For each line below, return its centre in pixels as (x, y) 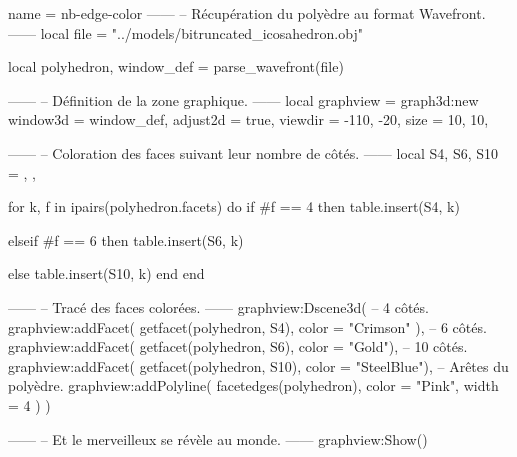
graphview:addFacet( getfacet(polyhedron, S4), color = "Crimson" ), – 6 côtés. (247, 326)
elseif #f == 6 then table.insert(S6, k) (126, 239)
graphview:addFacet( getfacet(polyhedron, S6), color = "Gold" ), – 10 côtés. (238, 346)
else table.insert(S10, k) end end (106, 273)
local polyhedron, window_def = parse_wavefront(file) (176, 66)
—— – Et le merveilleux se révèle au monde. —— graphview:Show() (218, 438)
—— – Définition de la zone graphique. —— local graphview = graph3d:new (243, 99)
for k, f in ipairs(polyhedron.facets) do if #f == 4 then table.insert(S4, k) (234, 206)
